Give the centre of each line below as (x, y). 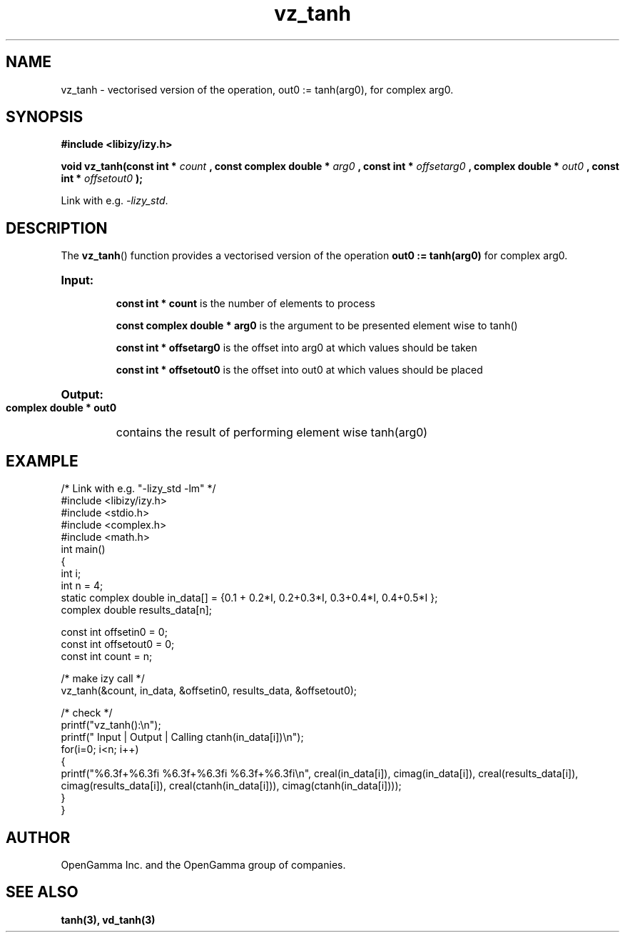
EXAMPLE (42, 461)
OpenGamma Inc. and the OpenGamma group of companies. (203, 864)
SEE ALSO (42, 892)
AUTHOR (38, 837)
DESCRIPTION (57, 228)
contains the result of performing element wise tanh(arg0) (272, 433)
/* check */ (87, 713)
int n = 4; (82, 586)
